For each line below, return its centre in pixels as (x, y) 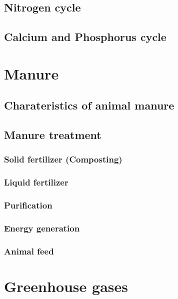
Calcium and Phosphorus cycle (85, 37)
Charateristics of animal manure (89, 105)
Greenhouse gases (66, 286)
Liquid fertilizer (36, 182)
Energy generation (42, 228)
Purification (28, 205)
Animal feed (29, 251)
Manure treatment (53, 135)
